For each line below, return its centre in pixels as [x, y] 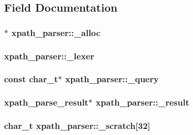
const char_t [31, 79]
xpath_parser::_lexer [49, 56]
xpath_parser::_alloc [56, 32]
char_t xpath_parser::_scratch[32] [77, 126]
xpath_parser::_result [142, 102]
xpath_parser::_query [112, 79]
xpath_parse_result [46, 102]
